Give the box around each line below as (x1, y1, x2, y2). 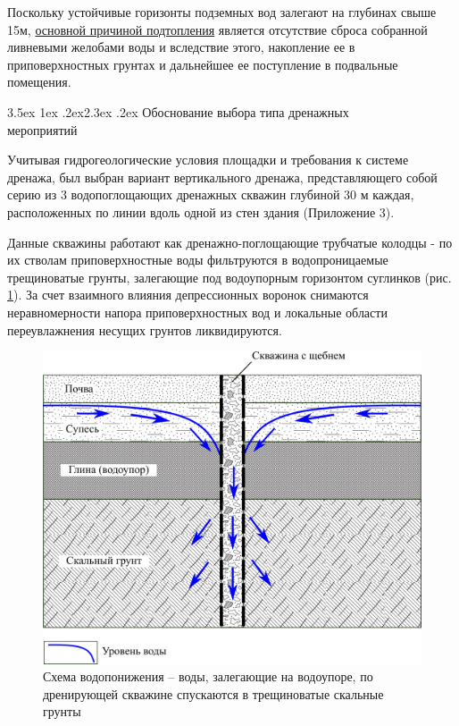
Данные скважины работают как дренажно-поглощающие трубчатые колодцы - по (7, 232, 453, 251)
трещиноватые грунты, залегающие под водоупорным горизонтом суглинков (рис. (7, 267, 452, 286)
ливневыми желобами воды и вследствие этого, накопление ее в (7, 38, 355, 56)
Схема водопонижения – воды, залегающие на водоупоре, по (43, 667, 373, 686)
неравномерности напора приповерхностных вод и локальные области (7, 302, 388, 321)
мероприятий (7, 120, 78, 139)
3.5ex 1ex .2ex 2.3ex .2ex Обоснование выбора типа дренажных (7, 102, 349, 121)
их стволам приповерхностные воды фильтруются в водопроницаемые (7, 250, 388, 269)
